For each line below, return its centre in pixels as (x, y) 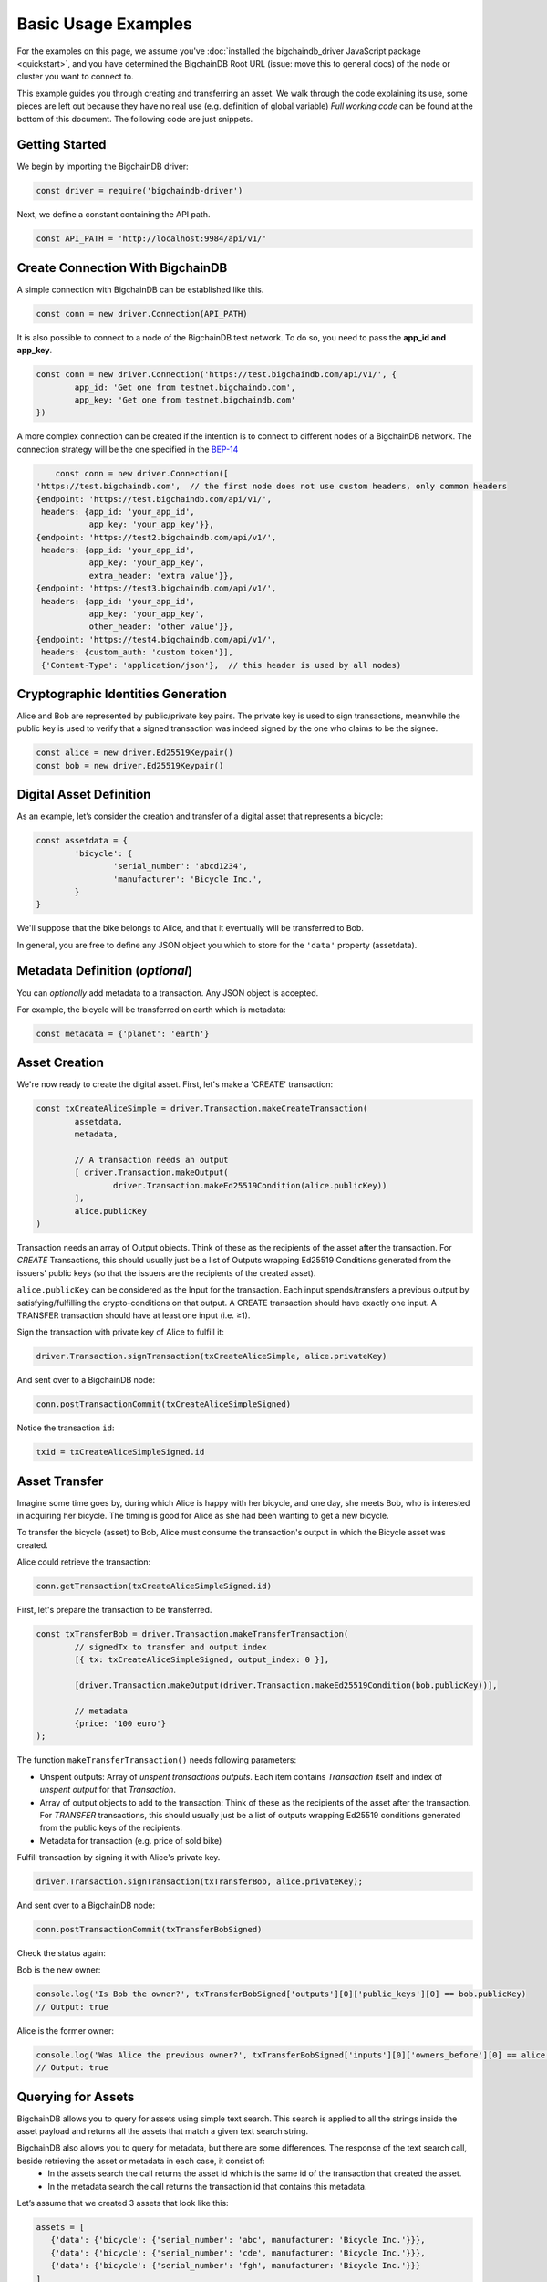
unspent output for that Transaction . (108, 1790)
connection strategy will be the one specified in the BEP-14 (128, 449)
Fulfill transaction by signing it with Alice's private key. (119, 1858)
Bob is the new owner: (59, 1970)
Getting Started (62, 145)
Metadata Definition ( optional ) (105, 971)
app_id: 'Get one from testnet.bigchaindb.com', (185, 387)
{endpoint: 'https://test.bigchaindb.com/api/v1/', (154, 499)
